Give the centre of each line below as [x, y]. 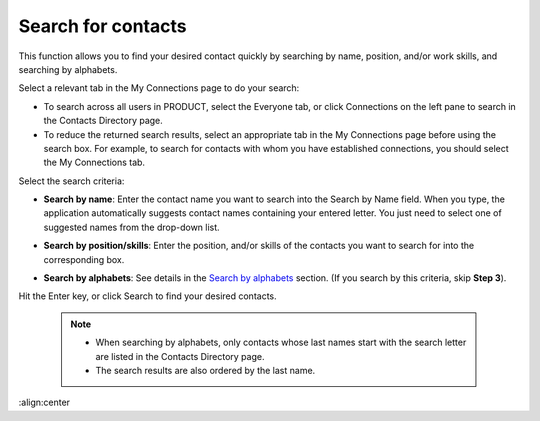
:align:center [44, 402]
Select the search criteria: [71, 181]
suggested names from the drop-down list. [131, 227]
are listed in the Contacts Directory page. [180, 356]
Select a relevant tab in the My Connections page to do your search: [159, 88]
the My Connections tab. [94, 162]
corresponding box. [84, 259]
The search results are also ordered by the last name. [205, 370]
